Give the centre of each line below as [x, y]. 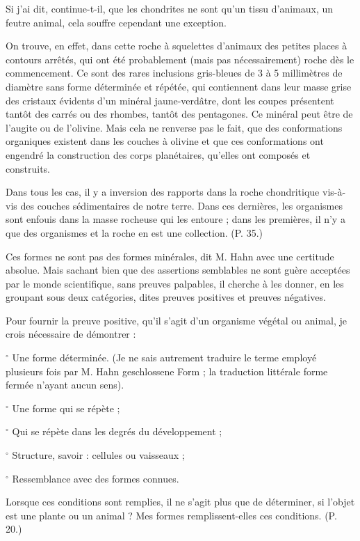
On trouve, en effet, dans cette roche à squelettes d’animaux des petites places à [177, 46]
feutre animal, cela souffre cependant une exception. [116, 22]
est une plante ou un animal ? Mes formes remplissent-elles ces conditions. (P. [171, 515]
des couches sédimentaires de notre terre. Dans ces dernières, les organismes [181, 205]
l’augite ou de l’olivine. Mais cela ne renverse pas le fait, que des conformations [174, 127]
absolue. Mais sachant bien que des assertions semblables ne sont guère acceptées [178, 270]
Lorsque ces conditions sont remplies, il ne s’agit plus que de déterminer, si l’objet [180, 502]
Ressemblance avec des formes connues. [96, 478]
